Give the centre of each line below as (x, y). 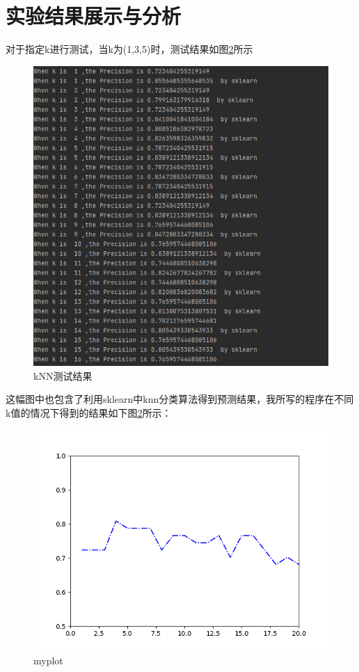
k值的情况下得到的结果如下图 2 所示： (89, 412)
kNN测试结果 (63, 375)
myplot (48, 660)
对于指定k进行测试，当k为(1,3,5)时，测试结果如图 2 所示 (129, 49)
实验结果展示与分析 (94, 16)
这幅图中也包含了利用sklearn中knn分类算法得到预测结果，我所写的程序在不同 (180, 399)
